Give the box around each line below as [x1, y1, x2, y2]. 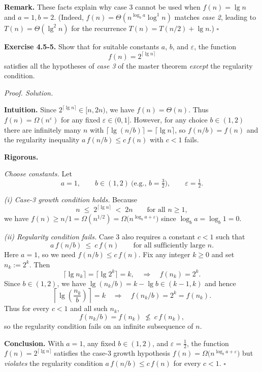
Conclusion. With [4, 337, 64, 348]
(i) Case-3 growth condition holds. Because [4, 194, 137, 205]
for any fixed [61, 114, 101, 125]
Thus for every [4, 303, 50, 314]
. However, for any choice [129, 114, 208, 125]
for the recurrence [71, 22, 126, 33]
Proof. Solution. [4, 87, 53, 98]
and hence [205, 277, 236, 288]
